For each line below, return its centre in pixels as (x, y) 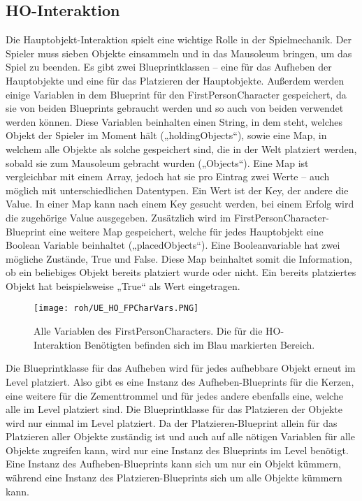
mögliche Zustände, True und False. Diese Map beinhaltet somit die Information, (179, 258)
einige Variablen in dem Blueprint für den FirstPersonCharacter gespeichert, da (176, 94)
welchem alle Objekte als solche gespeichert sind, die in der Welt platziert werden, (181, 148)
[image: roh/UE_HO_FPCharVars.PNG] (116, 308)
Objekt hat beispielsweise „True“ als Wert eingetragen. (123, 285)
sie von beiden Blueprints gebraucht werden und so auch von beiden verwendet (175, 108)
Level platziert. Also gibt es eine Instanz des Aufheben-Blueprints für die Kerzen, (180, 381)
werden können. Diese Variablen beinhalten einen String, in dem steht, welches (174, 121)
